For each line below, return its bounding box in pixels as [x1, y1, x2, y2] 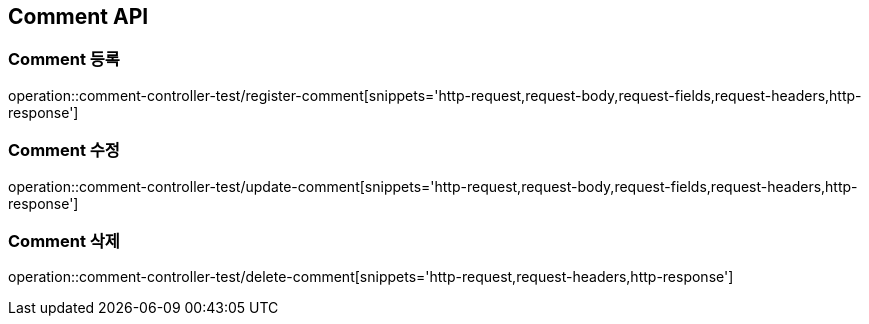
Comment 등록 [8, 49, 120, 70]
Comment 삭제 [8, 230, 120, 251]
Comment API [8, 4, 149, 29]
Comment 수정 [8, 140, 120, 161]
